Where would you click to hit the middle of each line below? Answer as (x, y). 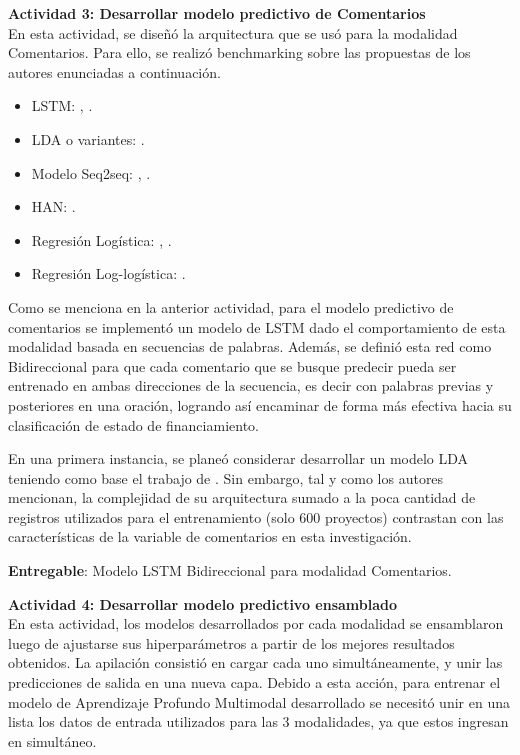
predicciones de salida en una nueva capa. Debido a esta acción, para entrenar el (254, 682)
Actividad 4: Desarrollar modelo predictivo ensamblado (203, 603)
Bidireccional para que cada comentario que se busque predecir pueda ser (232, 365)
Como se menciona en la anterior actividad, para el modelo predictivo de (231, 306)
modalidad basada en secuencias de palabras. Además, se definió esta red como (250, 346)
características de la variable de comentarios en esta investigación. (210, 536)
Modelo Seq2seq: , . (91, 172)
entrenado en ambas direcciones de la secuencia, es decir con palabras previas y (251, 385)
